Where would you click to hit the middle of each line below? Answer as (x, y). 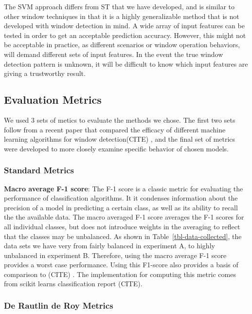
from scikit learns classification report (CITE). (73, 284)
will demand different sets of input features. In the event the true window (114, 54)
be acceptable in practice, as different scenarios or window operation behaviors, (122, 45)
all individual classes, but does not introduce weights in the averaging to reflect (122, 226)
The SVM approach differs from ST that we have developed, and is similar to (119, 6)
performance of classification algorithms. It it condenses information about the (121, 198)
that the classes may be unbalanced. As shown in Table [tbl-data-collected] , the (123, 236)
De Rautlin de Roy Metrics (59, 305)
